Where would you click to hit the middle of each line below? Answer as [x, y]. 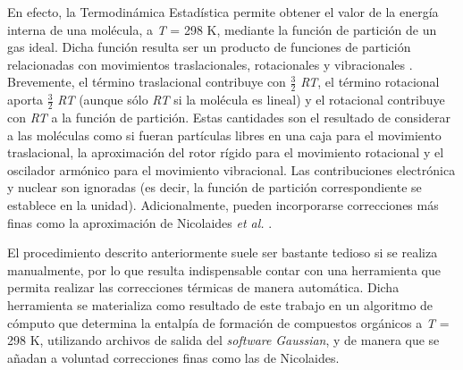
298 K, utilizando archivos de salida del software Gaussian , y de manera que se [223, 340]
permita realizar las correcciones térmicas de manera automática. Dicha [203, 287]
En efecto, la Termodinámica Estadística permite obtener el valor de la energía [223, 12]
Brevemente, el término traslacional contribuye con [147, 82]
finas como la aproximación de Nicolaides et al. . [140, 222]
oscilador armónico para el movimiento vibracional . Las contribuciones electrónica [231, 169]
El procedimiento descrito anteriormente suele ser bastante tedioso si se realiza [223, 252]
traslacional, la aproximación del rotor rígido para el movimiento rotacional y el [226, 152]
